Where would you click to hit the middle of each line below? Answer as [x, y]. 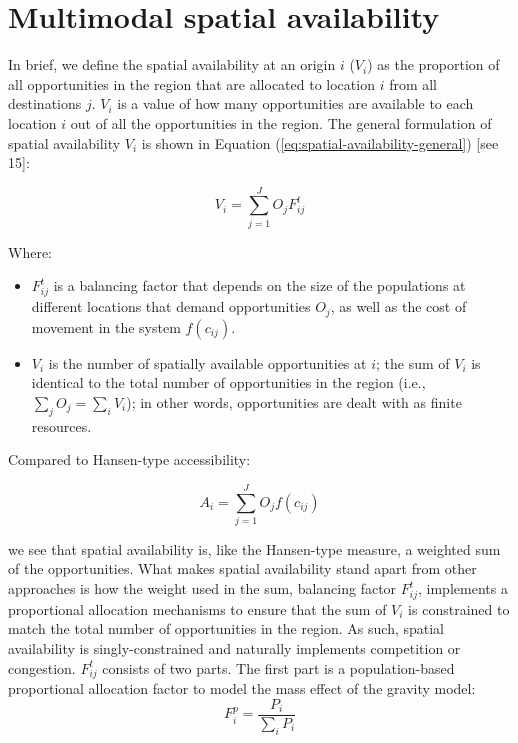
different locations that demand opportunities [171, 306]
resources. [61, 425]
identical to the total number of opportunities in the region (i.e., [228, 382]
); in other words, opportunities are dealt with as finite [294, 401]
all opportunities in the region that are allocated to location [191, 83]
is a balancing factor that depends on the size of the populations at [259, 285]
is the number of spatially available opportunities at [207, 362]
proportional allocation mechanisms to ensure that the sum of [197, 608]
